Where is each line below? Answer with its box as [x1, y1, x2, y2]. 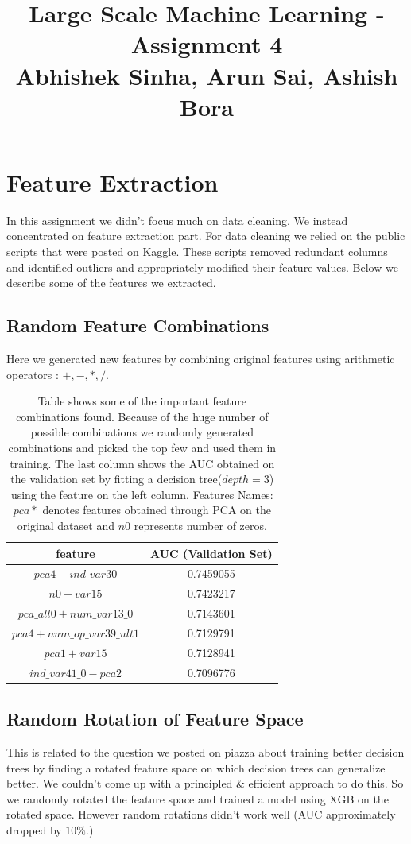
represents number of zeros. [134, 517, 267, 533]
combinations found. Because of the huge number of [16, 408, 269, 424]
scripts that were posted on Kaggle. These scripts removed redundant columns [6, 243, 388, 260]
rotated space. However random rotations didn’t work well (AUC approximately [6, 806, 396, 823]
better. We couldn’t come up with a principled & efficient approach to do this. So [6, 775, 404, 792]
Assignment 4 [130, 28, 283, 60]
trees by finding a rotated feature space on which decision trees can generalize [6, 759, 386, 776]
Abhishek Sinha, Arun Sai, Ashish [15, 59, 398, 91]
